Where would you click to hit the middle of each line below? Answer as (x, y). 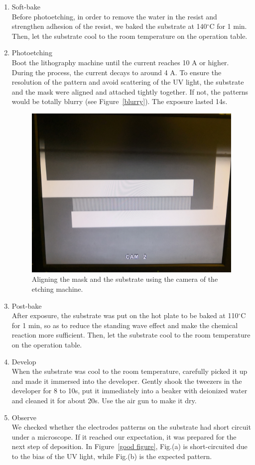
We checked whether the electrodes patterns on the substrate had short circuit (131, 427)
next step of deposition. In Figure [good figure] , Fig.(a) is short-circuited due (129, 446)
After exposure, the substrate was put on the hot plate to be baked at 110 (125, 315)
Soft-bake (26, 6)
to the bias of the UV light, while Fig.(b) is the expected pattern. (112, 456)
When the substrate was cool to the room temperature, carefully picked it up (129, 371)
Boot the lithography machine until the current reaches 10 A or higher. (120, 62)
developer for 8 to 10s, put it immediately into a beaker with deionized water (129, 391)
